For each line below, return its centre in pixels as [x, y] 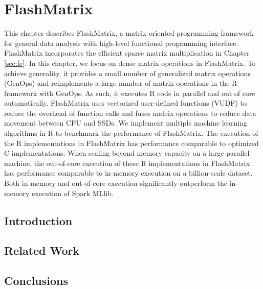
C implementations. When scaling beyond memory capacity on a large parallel [127, 153]
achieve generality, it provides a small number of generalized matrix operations [127, 73]
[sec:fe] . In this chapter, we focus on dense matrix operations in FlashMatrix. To [130, 63]
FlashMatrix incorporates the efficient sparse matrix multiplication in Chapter [127, 53]
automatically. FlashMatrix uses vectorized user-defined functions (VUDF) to [125, 103]
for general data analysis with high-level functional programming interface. [121, 43]
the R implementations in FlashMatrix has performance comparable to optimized [131, 143]
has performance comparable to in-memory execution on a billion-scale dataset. [128, 173]
